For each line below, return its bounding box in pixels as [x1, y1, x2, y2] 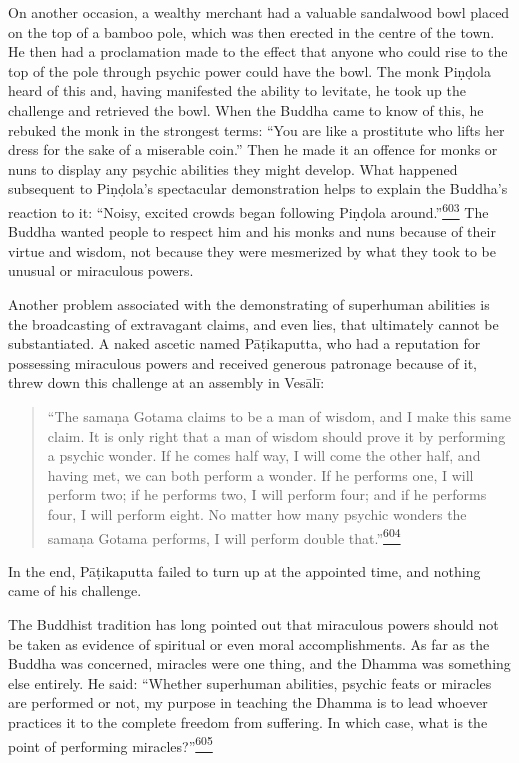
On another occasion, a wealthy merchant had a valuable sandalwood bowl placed [8, 2, 510, 22]
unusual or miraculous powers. [8, 260, 194, 281]
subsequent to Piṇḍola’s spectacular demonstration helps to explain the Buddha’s [8, 178, 508, 199]
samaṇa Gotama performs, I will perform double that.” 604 [47, 524, 401, 548]
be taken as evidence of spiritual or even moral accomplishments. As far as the [8, 633, 490, 654]
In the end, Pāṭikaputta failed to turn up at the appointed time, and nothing [8, 560, 481, 581]
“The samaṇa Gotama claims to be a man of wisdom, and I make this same [47, 405, 511, 426]
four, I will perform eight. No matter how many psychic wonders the [47, 503, 467, 524]
